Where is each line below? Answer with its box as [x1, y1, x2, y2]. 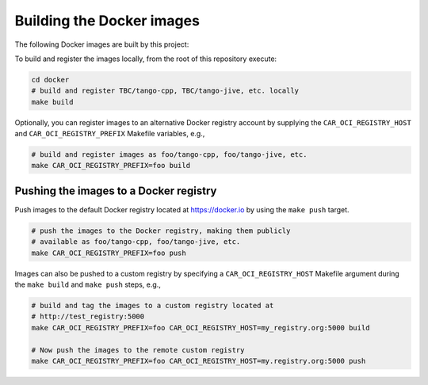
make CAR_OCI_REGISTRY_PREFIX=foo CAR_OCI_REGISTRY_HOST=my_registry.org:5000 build [31, 323, 370, 332]
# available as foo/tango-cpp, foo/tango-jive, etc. [31, 238, 241, 246]
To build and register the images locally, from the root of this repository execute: [14, 54, 277, 63]
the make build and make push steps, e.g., [14, 280, 162, 289]
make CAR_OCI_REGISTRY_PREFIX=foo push [31, 248, 186, 257]
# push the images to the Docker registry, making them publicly [31, 226, 291, 235]
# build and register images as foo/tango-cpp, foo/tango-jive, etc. [31, 151, 308, 159]
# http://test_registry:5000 [31, 312, 145, 321]
